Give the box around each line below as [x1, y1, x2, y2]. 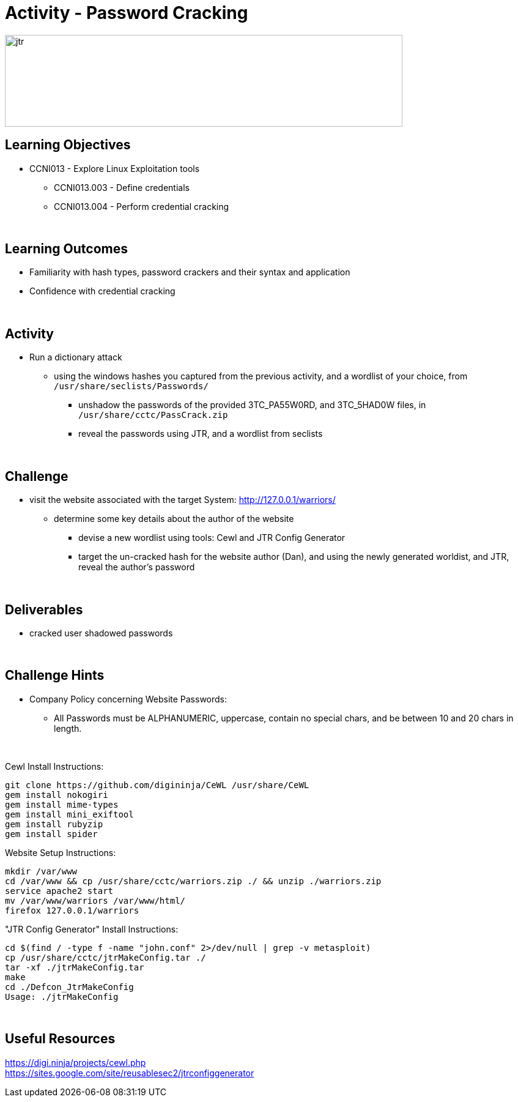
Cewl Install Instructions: [5, 761, 104, 772]
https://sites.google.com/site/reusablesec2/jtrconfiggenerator [5, 1067, 254, 1078]
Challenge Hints [5, 668, 105, 683]
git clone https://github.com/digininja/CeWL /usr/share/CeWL [5, 780, 309, 790]
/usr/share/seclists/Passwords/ [54, 381, 209, 392]
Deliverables [5, 601, 83, 617]
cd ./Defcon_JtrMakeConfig [5, 981, 134, 992]
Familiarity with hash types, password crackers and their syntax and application [29, 267, 350, 278]
